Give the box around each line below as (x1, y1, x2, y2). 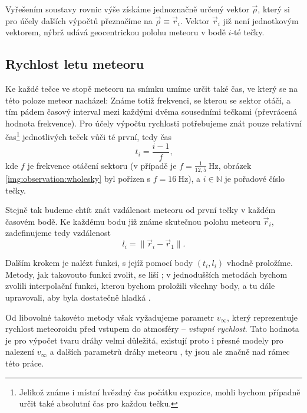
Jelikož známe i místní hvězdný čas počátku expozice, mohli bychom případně (19, 385, 301, 398)
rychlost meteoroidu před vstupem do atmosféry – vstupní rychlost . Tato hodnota (5, 322, 299, 335)
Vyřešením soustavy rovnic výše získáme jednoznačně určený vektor (5, 3, 249, 15)
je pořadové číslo (225, 172, 285, 184)
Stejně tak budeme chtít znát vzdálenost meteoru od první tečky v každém (5, 204, 276, 216)
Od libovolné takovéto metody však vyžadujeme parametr (5, 311, 214, 323)
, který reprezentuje (227, 311, 298, 323)
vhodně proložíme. (226, 257, 293, 269)
